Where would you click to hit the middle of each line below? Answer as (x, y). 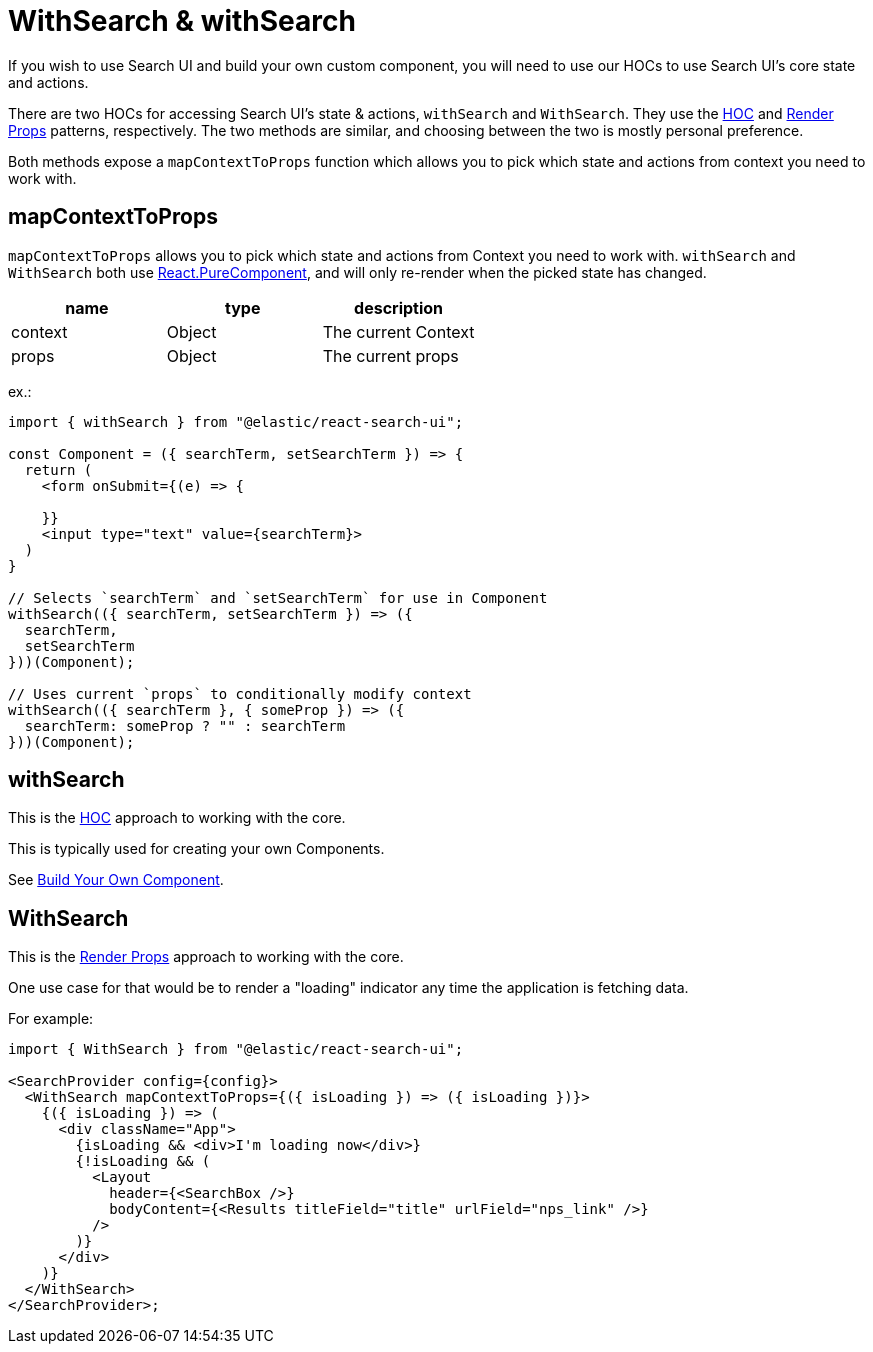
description (399, 307)
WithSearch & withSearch (182, 21)
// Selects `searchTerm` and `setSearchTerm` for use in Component (278, 597)
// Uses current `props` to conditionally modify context (240, 693)
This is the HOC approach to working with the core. (177, 818)
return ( (58, 469)
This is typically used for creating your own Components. (196, 849)
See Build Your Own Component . (116, 880)
